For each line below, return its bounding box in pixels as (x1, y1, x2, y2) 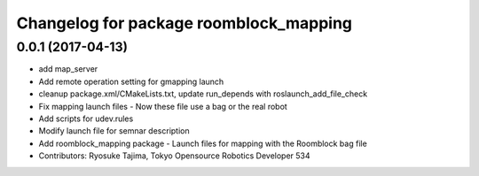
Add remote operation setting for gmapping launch (38, 76, 224, 87)
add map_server (38, 64, 98, 74)
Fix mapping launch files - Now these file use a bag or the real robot (38, 101, 287, 111)
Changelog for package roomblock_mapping (16, 13, 353, 33)
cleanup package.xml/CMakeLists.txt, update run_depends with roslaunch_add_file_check (38, 88, 368, 99)
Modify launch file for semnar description (38, 126, 190, 136)
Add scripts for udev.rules (38, 113, 134, 124)
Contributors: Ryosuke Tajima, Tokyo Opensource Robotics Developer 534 (38, 150, 310, 161)
